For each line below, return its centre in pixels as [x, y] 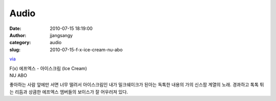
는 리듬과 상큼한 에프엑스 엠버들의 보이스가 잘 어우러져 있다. [69, 92]
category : [20, 43]
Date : [15, 28]
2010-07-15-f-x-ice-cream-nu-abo [86, 49]
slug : [15, 49]
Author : [18, 35]
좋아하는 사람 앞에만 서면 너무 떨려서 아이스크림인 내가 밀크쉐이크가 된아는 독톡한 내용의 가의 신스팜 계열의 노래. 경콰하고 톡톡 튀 [137, 85]
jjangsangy [61, 35]
